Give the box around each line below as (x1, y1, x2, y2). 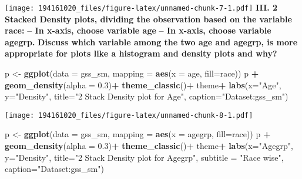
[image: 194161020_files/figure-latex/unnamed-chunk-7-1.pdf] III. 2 (5, 1, 278, 13)
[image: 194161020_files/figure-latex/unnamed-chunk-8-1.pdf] (5, 111, 253, 120)
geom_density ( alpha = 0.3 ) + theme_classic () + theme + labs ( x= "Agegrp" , (5, 140, 293, 152)
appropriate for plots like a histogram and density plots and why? (5, 47, 277, 59)
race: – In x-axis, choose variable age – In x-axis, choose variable (5, 24, 271, 37)
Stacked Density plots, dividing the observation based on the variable (5, 12, 292, 25)
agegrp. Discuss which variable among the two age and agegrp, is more (5, 35, 298, 48)
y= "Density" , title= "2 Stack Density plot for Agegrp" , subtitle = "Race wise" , (5, 151, 284, 163)
